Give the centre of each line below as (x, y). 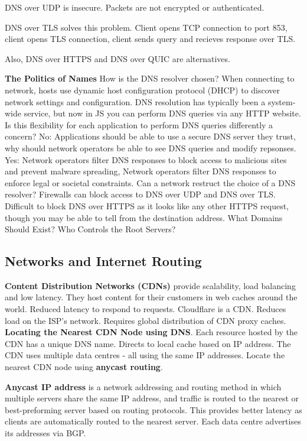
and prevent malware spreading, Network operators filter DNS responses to (141, 171)
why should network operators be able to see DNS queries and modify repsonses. (151, 147)
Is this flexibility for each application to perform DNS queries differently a (139, 124)
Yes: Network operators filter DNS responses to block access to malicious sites (146, 159)
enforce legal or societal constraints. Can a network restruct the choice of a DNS (150, 182)
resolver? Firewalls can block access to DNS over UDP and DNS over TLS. (140, 194)
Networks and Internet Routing (103, 261)
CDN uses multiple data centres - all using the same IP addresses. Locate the (145, 355)
